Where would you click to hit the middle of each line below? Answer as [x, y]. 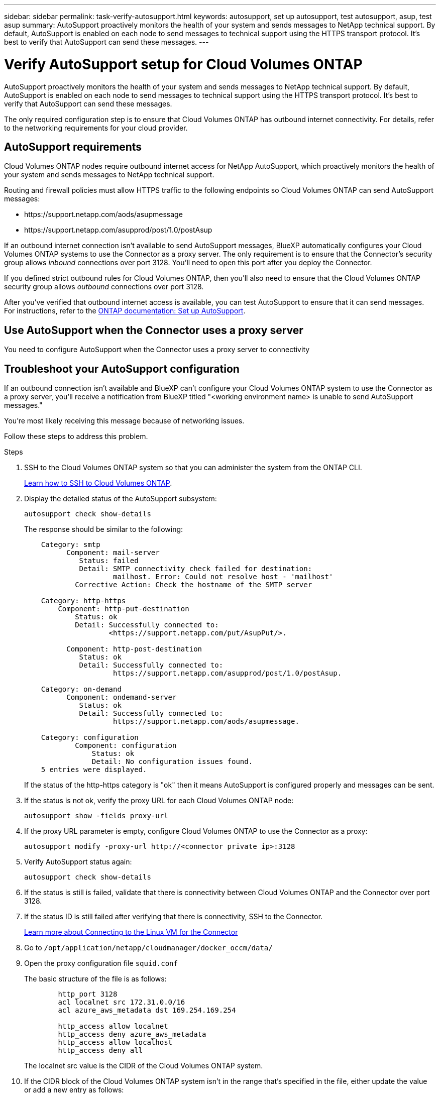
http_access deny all [100, 1051]
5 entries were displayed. [94, 770]
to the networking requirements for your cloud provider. [96, 128]
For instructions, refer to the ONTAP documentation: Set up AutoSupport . [125, 311]
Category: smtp [71, 545]
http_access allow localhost [115, 1043]
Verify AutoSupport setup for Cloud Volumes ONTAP [183, 64]
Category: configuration [90, 738]
